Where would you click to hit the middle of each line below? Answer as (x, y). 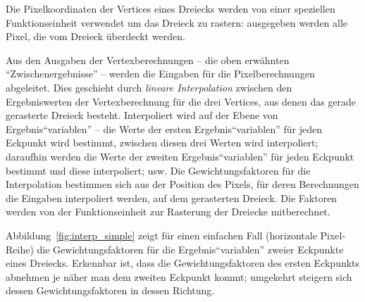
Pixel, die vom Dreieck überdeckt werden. (95, 36)
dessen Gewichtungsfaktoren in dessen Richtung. (110, 290)
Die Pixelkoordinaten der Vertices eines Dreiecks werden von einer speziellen (171, 8)
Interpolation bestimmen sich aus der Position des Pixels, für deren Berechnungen (182, 184)
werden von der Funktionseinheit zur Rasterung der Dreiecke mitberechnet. (168, 212)
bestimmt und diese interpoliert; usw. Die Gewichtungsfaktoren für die (158, 170)
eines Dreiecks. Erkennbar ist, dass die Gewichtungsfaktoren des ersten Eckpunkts (183, 263)
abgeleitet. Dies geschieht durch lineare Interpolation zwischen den (149, 87)
